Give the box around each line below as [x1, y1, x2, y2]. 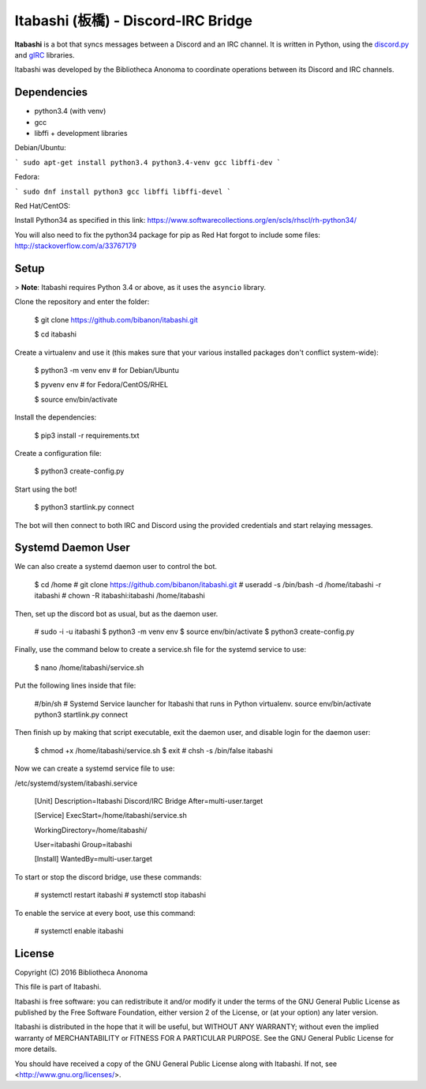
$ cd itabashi [34, 330, 77, 339]
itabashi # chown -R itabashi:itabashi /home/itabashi [34, 591, 205, 601]
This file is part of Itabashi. [14, 982, 102, 992]
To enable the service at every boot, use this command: [14, 908, 196, 918]
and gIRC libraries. [14, 50, 75, 59]
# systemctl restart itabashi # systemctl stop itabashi [34, 890, 207, 900]
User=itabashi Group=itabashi [34, 840, 133, 850]
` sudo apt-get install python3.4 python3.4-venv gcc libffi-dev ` [14, 158, 282, 167]
